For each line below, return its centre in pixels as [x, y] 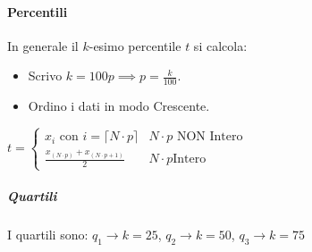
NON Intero [210, 137]
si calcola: [220, 45]
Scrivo [45, 76]
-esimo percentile [135, 45]
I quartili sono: [48, 234]
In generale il [43, 45]
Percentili [38, 11]
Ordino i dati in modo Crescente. [119, 106]
